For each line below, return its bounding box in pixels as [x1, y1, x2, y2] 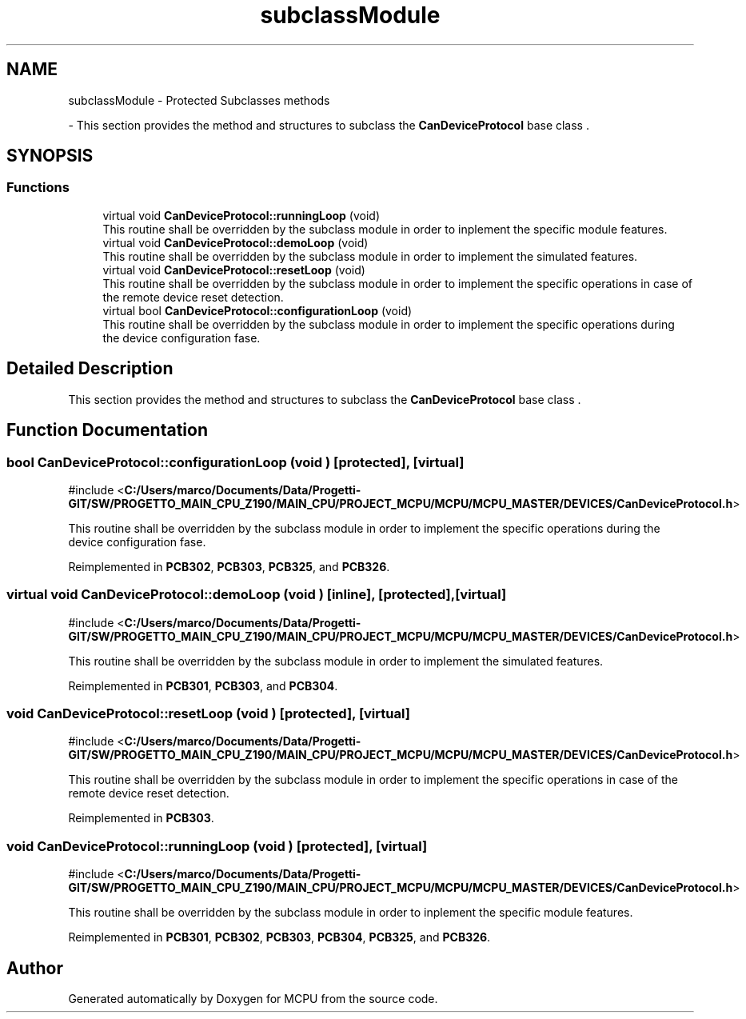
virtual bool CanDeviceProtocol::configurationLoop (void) [102, 303, 413, 318]
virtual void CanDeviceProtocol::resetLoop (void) [102, 262, 365, 277]
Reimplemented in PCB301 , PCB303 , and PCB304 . [68, 678, 338, 693]
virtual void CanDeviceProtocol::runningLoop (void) [102, 208, 381, 222]
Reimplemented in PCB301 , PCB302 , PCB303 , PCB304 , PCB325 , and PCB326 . [68, 930, 491, 945]
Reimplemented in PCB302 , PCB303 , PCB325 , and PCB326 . [68, 559, 390, 573]
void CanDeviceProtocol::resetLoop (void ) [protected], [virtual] [6, 705, 410, 721]
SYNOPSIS [6, 146, 94, 166]
